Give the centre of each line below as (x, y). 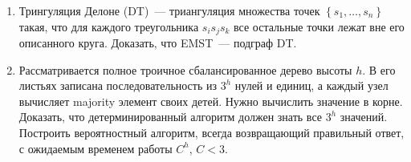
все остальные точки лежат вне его (319, 26)
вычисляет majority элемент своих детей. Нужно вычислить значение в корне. (211, 101)
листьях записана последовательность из (118, 85)
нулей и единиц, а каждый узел (311, 85)
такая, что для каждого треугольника (109, 26)
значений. (364, 117)
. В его (379, 69)
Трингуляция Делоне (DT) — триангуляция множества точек (169, 10)
